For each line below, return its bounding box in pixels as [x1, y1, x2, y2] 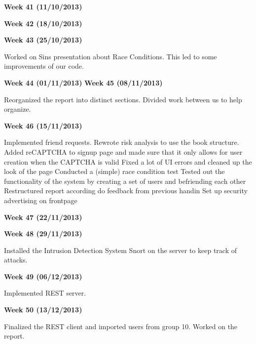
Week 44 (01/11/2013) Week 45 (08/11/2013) [4, 77, 163, 87]
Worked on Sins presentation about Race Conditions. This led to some [4, 51, 217, 61]
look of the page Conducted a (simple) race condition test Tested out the [4, 166, 225, 176]
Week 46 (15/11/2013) [4, 120, 82, 130]
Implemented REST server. [4, 288, 86, 298]
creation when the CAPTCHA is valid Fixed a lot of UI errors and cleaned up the [4, 156, 252, 167]
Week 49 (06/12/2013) [4, 271, 82, 281]
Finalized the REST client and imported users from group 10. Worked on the [4, 321, 238, 331]
